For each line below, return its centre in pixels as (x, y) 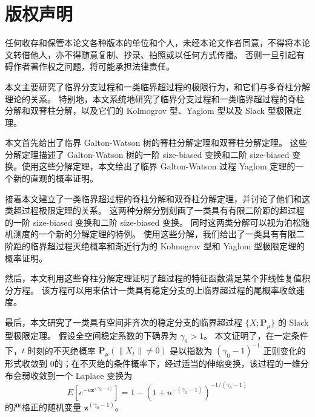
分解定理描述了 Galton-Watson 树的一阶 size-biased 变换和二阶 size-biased (147, 154)
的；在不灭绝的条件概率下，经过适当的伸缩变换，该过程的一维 (177, 363)
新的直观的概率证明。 (55, 178)
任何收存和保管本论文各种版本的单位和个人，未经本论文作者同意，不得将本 (153, 43)
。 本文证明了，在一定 (247, 335)
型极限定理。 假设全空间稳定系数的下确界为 (91, 335)
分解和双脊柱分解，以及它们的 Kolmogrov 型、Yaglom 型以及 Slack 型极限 (149, 110)
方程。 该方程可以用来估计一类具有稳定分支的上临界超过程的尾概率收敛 (154, 290)
